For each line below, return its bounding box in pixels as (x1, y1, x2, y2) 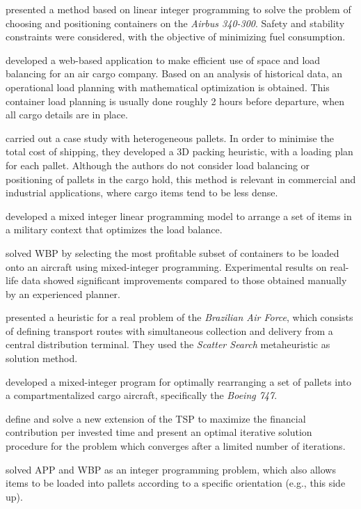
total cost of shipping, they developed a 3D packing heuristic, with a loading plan (6, 144, 353, 159)
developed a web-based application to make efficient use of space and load (6, 52, 321, 67)
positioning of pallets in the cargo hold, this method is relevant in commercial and (6, 171, 356, 186)
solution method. (6, 351, 78, 366)
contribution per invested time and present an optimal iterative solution (6, 425, 312, 439)
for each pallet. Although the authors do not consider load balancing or (6, 157, 310, 172)
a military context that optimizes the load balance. (6, 222, 223, 237)
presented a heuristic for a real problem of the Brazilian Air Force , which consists (6, 310, 353, 324)
